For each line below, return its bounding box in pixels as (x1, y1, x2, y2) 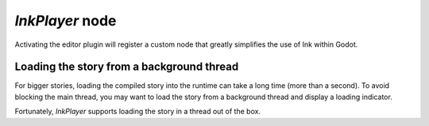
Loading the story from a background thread (14, 60, 239, 74)
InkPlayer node (14, 12, 117, 29)
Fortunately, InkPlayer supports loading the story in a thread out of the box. (14, 107, 261, 116)
